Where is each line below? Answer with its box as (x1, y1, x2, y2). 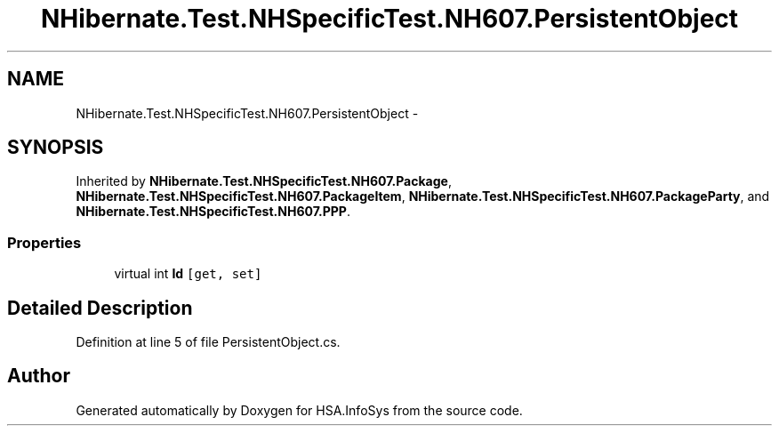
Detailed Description (7, 296, 193, 319)
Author (7, 365, 70, 388)
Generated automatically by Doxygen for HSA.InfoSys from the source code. (76, 402, 523, 418)
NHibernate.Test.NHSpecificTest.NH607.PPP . (76, 204, 350, 220)
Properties (7, 233, 82, 252)
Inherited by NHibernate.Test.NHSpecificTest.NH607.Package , (76, 173, 452, 189)
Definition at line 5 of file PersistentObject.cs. (76, 334, 341, 350)
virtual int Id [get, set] (114, 266, 262, 282)
